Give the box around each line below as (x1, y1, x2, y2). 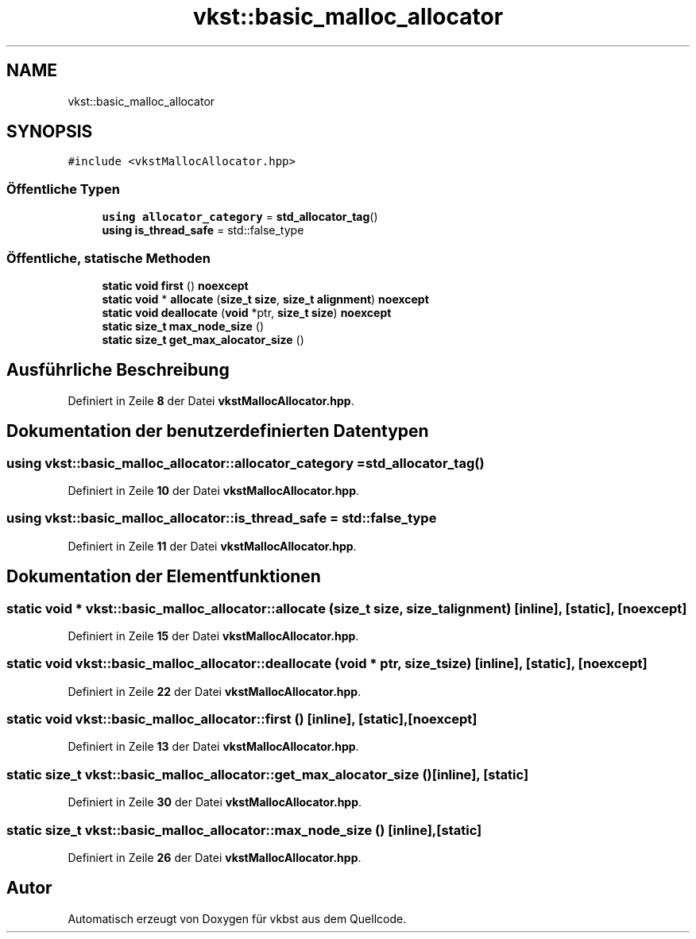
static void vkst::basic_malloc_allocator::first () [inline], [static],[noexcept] (6, 711, 478, 728)
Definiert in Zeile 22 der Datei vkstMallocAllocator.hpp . (68, 684, 362, 698)
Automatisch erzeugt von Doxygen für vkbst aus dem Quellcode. (68, 911, 407, 925)
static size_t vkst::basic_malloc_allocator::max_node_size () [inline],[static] (6, 821, 482, 838)
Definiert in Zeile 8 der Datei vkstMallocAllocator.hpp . (68, 393, 354, 408)
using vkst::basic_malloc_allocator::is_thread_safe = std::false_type (6, 510, 437, 527)
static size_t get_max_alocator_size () (102, 332, 304, 346)
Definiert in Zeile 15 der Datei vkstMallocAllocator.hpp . (68, 628, 359, 643)
